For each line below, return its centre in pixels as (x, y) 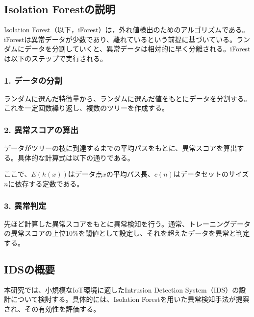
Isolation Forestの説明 (60, 9)
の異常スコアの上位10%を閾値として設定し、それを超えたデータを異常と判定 (127, 233)
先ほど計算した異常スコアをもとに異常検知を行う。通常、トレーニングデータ (127, 223)
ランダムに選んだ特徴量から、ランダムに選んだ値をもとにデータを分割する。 (127, 98)
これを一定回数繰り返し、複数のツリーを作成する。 (86, 108)
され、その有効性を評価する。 (52, 308)
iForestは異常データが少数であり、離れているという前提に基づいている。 (120, 39)
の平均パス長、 (130, 174)
